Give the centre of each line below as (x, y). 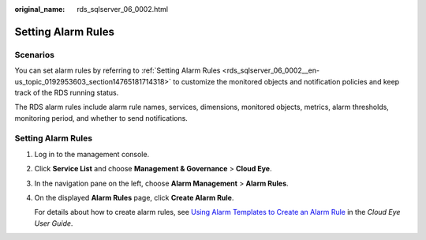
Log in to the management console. (92, 154)
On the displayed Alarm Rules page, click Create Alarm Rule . (134, 198)
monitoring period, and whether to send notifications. (101, 118)
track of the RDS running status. (67, 92)
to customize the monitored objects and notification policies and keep (286, 81)
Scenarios (35, 54)
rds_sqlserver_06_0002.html (123, 9)
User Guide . (54, 223)
